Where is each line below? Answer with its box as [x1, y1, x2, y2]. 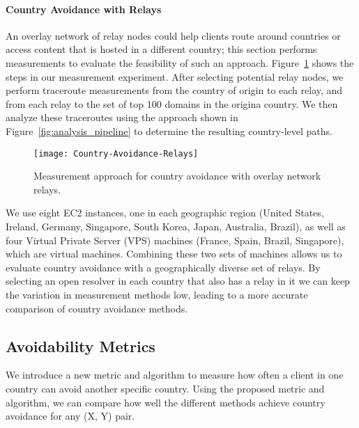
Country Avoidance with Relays [6, 1, 162, 16]
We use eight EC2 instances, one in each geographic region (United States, [6, 205, 324, 220]
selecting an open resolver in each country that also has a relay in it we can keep [6, 274, 350, 288]
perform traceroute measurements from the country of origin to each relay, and [6, 83, 343, 97]
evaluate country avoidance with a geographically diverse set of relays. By [6, 260, 321, 274]
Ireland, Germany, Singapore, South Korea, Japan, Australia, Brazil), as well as [6, 219, 346, 233]
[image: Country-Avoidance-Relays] [33, 148, 199, 159]
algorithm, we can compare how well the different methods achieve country [6, 395, 326, 409]
